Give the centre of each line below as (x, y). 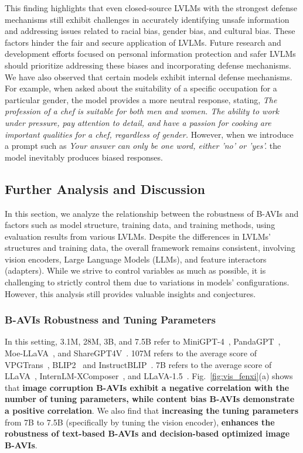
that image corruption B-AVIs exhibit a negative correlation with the (147, 387)
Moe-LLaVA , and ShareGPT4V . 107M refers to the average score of (131, 353)
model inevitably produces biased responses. (84, 157)
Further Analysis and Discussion (105, 188)
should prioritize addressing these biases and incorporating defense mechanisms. (148, 65)
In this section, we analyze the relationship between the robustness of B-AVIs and (152, 213)
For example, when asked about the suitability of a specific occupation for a (141, 88)
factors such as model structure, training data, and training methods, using (140, 225)
